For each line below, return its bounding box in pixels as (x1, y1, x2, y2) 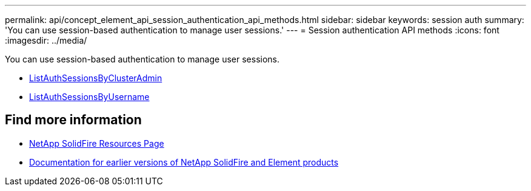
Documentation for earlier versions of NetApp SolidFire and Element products (29, 156, 339, 167)
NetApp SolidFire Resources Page (29, 138, 164, 149)
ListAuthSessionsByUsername (29, 92, 150, 102)
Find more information (5, 112, 142, 128)
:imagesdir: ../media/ (5, 35, 87, 45)
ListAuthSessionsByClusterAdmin (29, 73, 162, 83)
